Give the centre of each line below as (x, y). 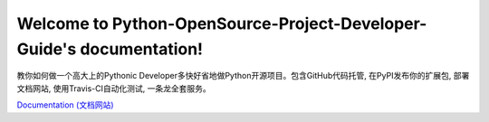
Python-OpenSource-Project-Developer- (269, 23)
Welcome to (62, 23)
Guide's (47, 49)
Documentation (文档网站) (65, 105)
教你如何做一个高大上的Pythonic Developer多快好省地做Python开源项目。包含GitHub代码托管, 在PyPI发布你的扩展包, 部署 (243, 76)
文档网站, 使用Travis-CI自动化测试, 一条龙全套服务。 (114, 88)
